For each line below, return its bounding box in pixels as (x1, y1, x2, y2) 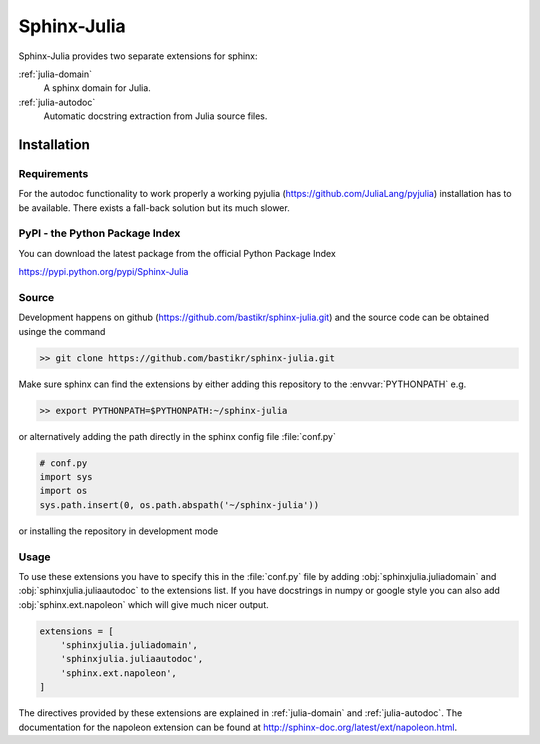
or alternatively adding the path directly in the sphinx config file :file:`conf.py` (18, 430, 337, 442)
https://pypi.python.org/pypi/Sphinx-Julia (18, 266, 189, 278)
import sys (39, 471, 93, 483)
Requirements (18, 166, 89, 180)
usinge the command (18, 325, 106, 337)
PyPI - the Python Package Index (18, 226, 181, 240)
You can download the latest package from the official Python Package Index (18, 247, 337, 259)
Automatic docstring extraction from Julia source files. (43, 110, 268, 122)
